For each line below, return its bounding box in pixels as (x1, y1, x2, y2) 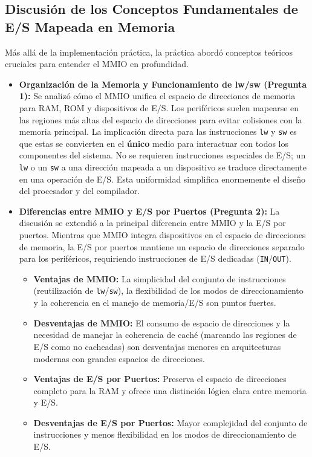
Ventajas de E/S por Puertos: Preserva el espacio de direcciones (33, 372, 287, 385)
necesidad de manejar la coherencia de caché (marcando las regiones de (33, 328, 297, 341)
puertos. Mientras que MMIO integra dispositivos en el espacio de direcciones (19, 228, 306, 241)
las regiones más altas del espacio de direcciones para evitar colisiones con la (19, 113, 302, 126)
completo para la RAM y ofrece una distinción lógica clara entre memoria (33, 384, 307, 397)
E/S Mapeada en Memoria (5, 17, 175, 36)
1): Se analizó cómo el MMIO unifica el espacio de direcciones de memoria (19, 89, 296, 102)
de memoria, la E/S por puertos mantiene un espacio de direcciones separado (19, 240, 305, 253)
